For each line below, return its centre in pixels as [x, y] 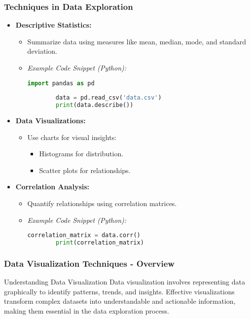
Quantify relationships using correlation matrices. [102, 203]
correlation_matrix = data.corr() [84, 235]
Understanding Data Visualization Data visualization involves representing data [125, 282]
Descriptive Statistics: [54, 25]
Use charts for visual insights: [72, 137]
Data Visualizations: [51, 121]
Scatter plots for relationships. [85, 170]
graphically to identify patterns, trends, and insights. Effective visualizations [119, 291]
